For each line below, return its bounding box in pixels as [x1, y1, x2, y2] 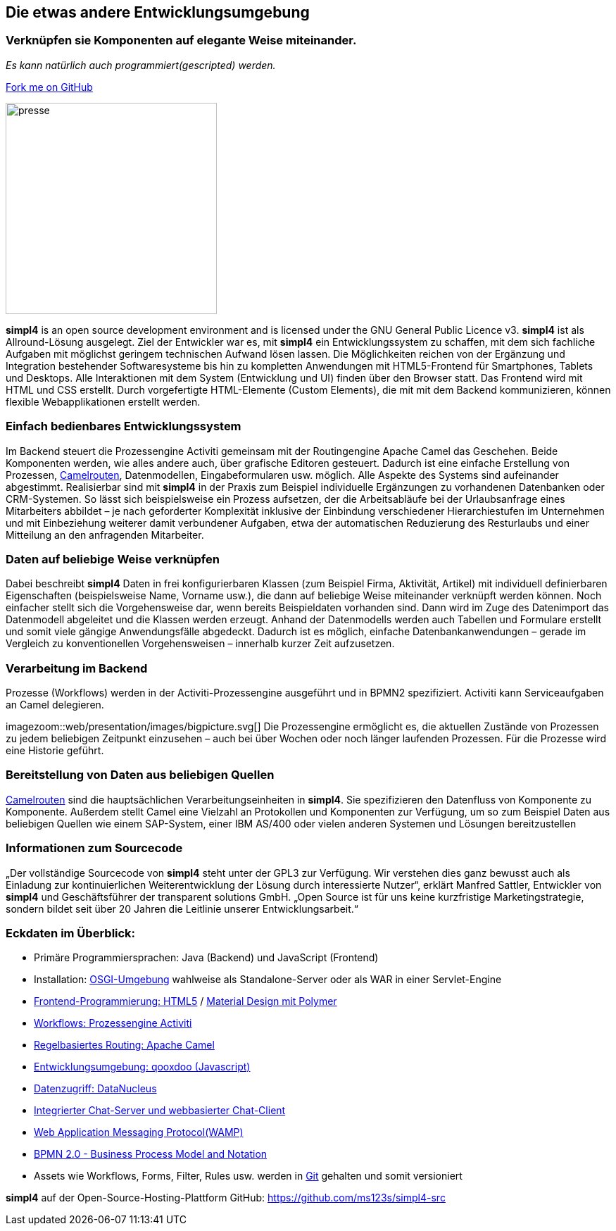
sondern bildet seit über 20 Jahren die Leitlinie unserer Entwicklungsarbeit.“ [6, 902, 358, 915]
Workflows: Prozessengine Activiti [34, 1017, 192, 1030]
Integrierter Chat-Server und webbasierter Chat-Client [34, 1104, 286, 1117]
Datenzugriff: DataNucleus [34, 1082, 157, 1095]
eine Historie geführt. [6, 744, 104, 757]
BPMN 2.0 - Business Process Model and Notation [34, 1148, 268, 1161]
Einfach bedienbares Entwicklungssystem [6, 419, 241, 434]
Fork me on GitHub [6, 80, 93, 93]
